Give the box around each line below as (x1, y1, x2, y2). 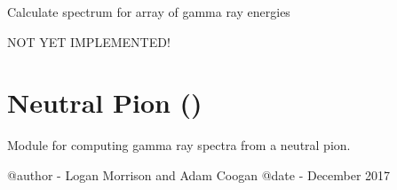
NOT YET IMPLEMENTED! (7, 32, 171, 51)
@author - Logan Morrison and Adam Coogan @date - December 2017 (7, 165, 391, 184)
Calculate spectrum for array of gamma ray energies (7, 3, 290, 20)
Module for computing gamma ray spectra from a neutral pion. (7, 136, 351, 154)
